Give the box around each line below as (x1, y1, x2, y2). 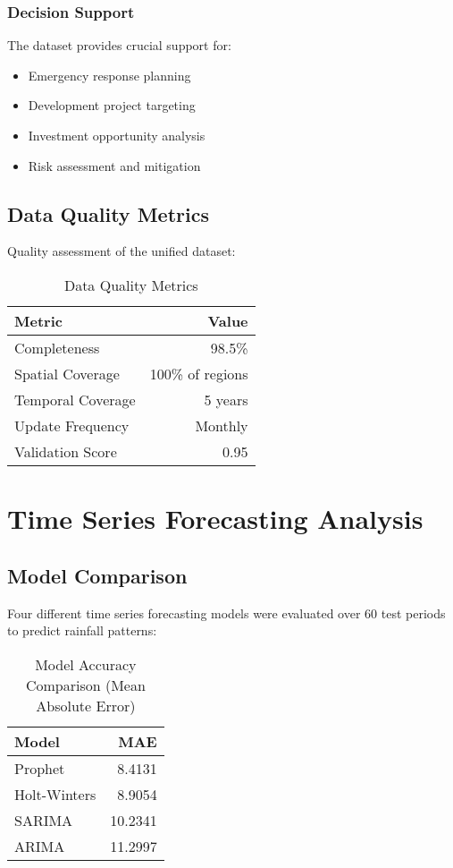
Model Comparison (7, 561, 188, 589)
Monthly (195, 414, 248, 436)
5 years (204, 388, 248, 410)
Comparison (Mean (25, 674, 146, 695)
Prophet (14, 757, 65, 779)
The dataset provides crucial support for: (7, 36, 231, 55)
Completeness (14, 336, 100, 358)
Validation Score (14, 440, 117, 462)
